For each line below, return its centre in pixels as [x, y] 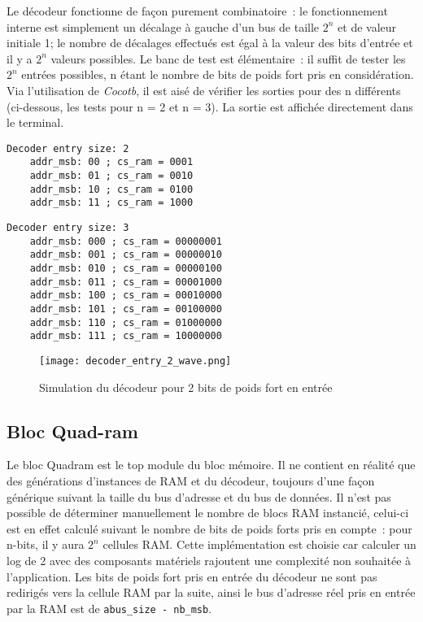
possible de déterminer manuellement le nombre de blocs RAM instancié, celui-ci [208, 513]
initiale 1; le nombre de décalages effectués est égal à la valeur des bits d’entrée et [210, 43]
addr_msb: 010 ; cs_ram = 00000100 [126, 268]
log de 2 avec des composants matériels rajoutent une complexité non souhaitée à [209, 560]
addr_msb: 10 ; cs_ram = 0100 [111, 189]
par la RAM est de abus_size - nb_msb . [109, 608]
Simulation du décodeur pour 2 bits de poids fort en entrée [186, 387]
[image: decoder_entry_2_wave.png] [135, 361]
